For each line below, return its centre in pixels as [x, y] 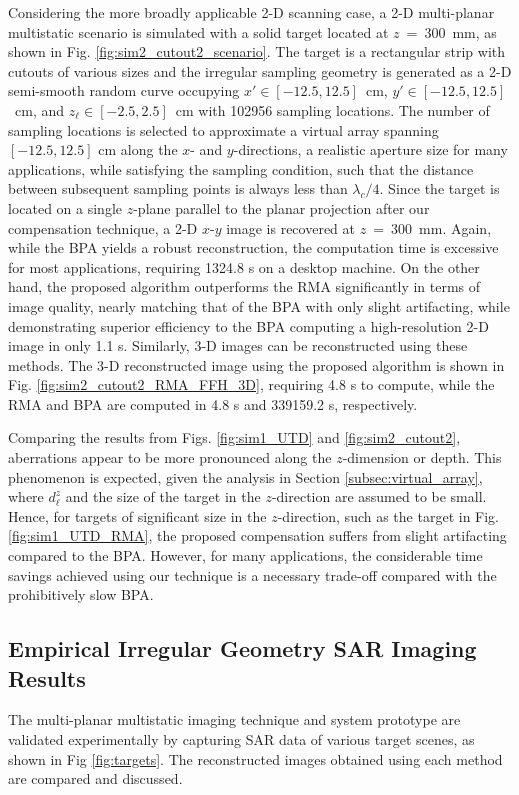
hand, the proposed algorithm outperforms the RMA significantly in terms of [244, 286]
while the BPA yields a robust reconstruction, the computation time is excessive [253, 247]
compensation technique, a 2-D [103, 227]
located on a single [65, 207]
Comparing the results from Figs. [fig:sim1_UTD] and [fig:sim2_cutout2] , [234, 437]
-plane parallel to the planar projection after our [281, 207]
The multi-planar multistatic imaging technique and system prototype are [234, 719]
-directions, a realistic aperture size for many [370, 149]
